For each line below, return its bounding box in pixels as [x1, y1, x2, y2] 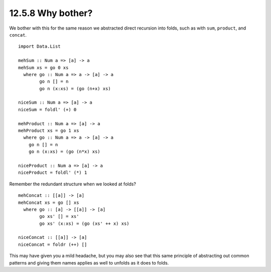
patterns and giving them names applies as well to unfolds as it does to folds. [9, 259, 169, 265]
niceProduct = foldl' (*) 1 [18, 170, 87, 175]
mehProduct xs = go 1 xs [18, 128, 79, 134]
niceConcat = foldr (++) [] [18, 241, 87, 247]
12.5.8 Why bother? [9, 8, 93, 19]
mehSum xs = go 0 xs [18, 65, 69, 70]
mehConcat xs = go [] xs [18, 199, 79, 205]
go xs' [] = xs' [39, 213, 79, 219]
